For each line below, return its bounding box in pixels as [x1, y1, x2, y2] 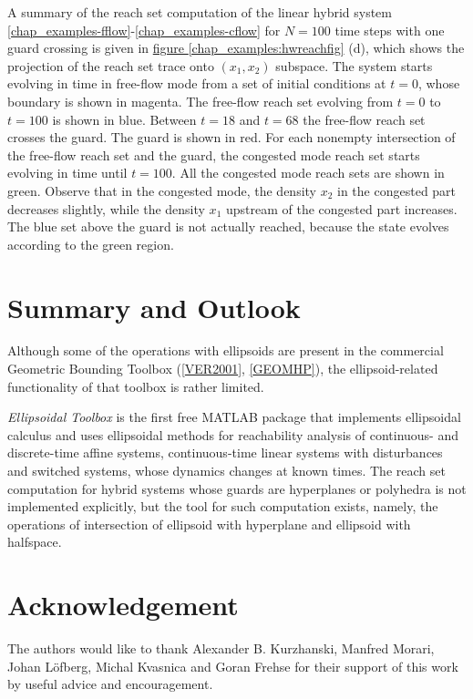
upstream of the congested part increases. [225, 199, 458, 218]
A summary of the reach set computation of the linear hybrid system [7, 3, 393, 21]
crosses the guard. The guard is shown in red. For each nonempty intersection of [7, 128, 456, 147]
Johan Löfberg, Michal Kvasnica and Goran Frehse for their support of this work [7, 656, 458, 675]
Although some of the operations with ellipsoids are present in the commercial [7, 341, 444, 360]
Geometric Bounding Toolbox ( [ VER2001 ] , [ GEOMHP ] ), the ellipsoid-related [7, 359, 438, 378]
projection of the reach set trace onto [7, 56, 214, 75]
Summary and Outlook [7, 288, 301, 325]
